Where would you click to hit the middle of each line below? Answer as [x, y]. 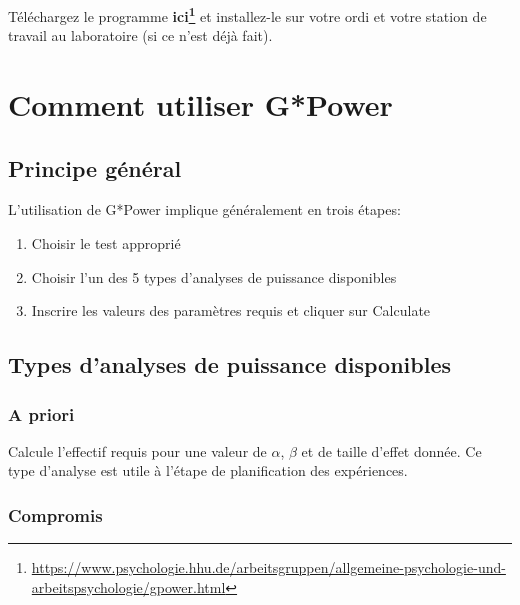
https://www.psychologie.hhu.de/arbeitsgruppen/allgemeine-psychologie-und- [268, 567]
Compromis [55, 514]
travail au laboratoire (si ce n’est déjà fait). [140, 35]
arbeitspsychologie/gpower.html [128, 586]
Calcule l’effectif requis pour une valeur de [137, 450]
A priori [41, 413]
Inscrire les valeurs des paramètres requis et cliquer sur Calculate [231, 310]
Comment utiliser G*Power [200, 104]
